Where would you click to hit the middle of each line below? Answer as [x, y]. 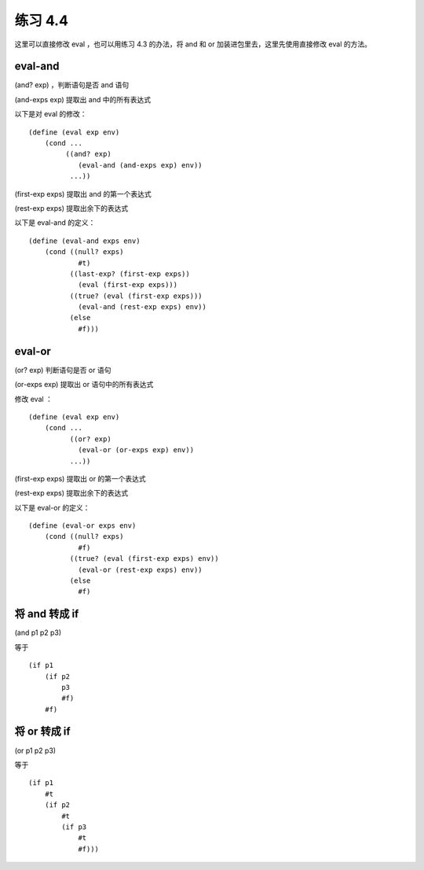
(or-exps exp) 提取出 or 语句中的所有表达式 [84, 385]
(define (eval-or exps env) [82, 526]
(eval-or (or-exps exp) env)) [136, 450]
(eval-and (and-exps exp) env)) [141, 165]
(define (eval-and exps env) [84, 241]
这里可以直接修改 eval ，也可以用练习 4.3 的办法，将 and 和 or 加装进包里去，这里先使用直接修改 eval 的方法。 [193, 44]
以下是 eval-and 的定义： [55, 223]
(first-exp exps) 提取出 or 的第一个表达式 [80, 478]
